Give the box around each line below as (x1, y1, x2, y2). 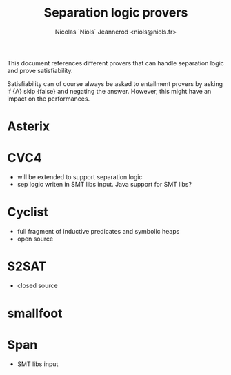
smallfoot (7, 305, 63, 321)
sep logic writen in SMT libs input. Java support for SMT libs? (17, 181, 192, 189)
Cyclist (7, 205, 48, 220)
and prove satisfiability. (7, 66, 73, 74)
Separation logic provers (43, 5, 188, 21)
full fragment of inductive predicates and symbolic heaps (17, 227, 180, 235)
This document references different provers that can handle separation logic (7, 59, 224, 67)
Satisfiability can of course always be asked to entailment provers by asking (7, 79, 223, 88)
